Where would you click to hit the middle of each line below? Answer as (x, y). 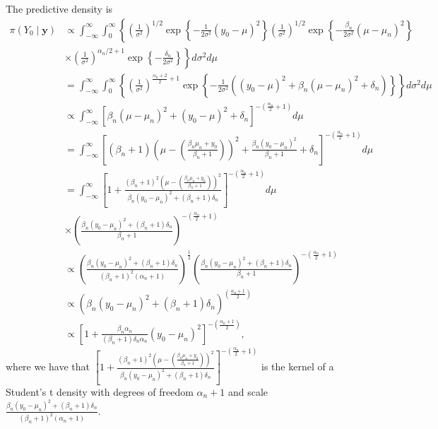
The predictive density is (59, 8)
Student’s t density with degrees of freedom (100, 391)
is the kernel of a (298, 366)
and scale (248, 391)
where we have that (48, 366)
